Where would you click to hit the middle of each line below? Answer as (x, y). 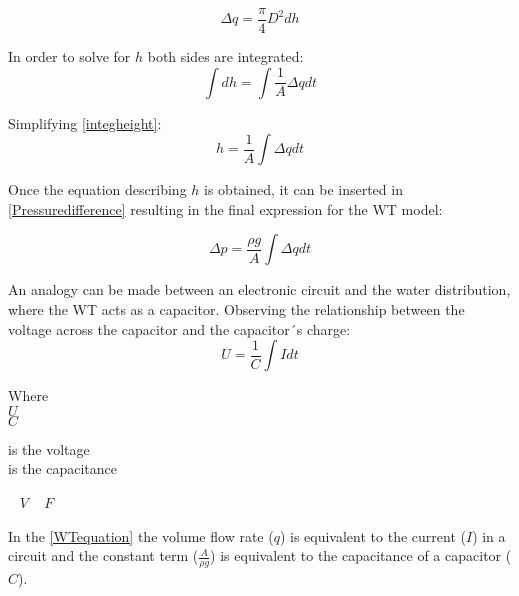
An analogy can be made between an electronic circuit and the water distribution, (259, 289)
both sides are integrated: (225, 56)
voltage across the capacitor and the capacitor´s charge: (179, 328)
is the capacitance (62, 468)
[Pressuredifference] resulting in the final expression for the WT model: (225, 208)
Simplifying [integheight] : (85, 122)
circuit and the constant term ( (103, 555)
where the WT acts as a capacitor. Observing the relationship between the (236, 309)
